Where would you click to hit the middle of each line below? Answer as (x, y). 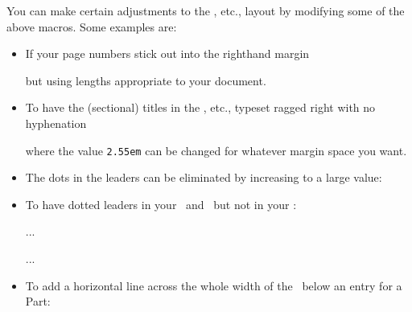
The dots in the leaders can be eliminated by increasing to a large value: (204, 177)
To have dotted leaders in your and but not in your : (161, 204)
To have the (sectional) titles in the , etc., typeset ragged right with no (200, 107)
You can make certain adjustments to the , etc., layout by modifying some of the (206, 10)
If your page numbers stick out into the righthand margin (167, 53)
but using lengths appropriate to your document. (146, 80)
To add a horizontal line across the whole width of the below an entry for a (214, 285)
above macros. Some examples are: (92, 26)
